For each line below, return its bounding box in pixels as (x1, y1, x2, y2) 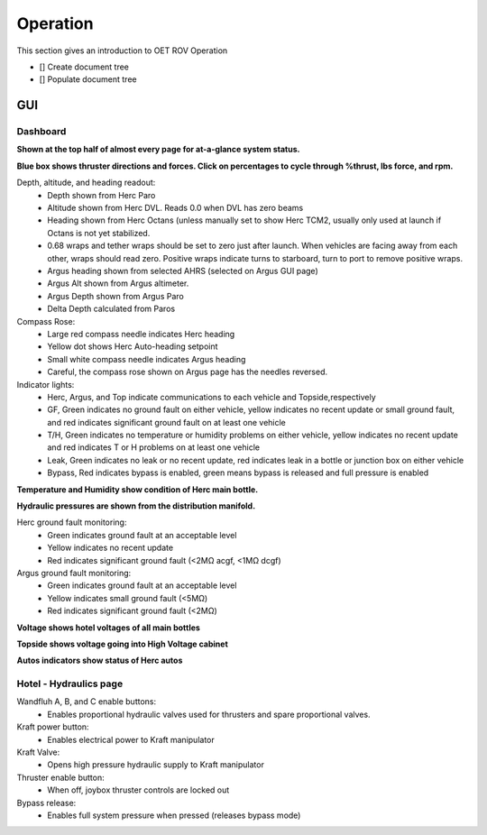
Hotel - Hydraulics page (16, 677, 124, 690)
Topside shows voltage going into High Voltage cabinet (16, 638, 229, 649)
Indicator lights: (16, 379, 75, 390)
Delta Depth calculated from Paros (47, 303, 176, 315)
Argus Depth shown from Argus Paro (47, 290, 184, 301)
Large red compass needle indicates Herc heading (47, 328, 235, 339)
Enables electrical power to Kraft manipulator (47, 734, 216, 745)
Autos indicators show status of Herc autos (16, 655, 183, 666)
